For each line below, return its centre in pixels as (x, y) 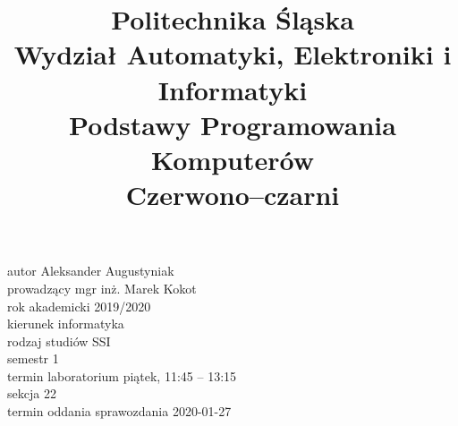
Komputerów (233, 159)
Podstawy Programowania (233, 124)
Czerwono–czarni (233, 195)
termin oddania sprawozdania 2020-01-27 (119, 411)
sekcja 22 (32, 393)
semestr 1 (33, 358)
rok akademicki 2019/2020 (79, 306)
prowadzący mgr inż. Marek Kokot (102, 288)
